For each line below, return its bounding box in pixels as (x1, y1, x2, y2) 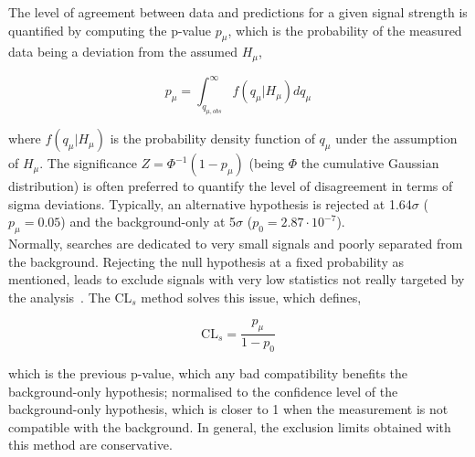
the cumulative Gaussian (301, 154, 439, 173)
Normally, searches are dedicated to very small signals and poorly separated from (8, 234, 463, 253)
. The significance (39, 154, 137, 173)
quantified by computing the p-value (8, 20, 212, 39)
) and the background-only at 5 (60, 212, 237, 231)
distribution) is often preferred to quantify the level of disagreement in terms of (8, 176, 453, 196)
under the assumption (335, 129, 458, 148)
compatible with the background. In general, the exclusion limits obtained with (8, 417, 451, 436)
